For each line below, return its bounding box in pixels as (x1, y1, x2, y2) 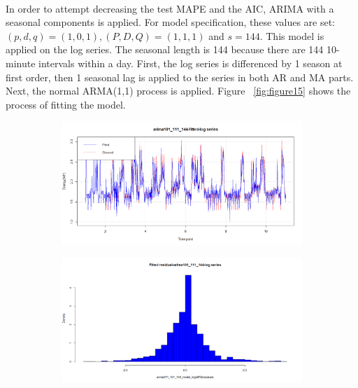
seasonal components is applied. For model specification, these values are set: (6, 15, 336, 29)
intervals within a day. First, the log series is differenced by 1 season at (38, 55, 343, 70)
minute (6, 55, 36, 70)
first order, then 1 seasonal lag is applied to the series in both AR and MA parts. (6, 69, 354, 84)
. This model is (259, 28, 324, 43)
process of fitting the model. (6, 97, 126, 111)
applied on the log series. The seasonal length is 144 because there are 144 (6, 42, 324, 57)
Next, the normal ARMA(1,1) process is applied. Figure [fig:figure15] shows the (6, 83, 351, 98)
